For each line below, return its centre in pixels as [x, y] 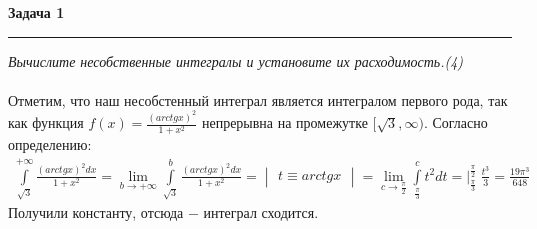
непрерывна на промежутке [284, 122]
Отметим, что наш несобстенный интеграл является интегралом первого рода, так [258, 99]
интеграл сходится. [261, 211]
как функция [46, 122]
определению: [50, 144]
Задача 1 [36, 12]
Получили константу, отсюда [96, 211]
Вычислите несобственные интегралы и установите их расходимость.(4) [236, 60]
